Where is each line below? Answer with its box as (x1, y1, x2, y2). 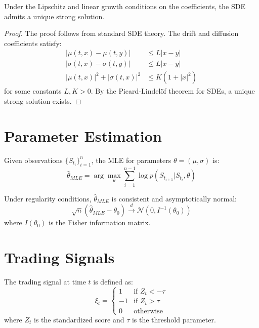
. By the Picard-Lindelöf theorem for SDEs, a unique (91, 86, 255, 96)
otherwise (134, 307, 163, 315)
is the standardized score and (34, 314, 124, 324)
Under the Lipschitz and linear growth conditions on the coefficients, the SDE (4, 1, 245, 11)
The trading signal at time (4, 276, 86, 286)
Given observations (4, 154, 63, 165)
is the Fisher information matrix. (49, 217, 151, 228)
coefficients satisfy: (4, 37, 62, 48)
